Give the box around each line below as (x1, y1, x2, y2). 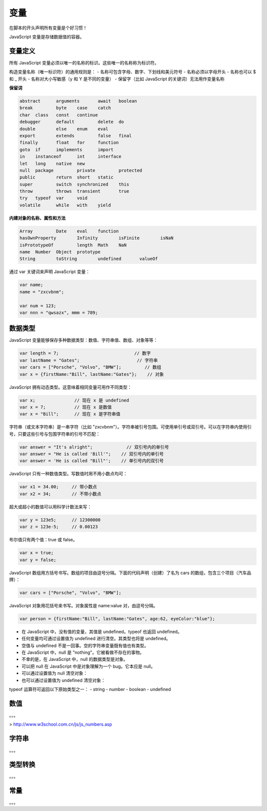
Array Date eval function (19, 228, 119, 234)
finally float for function (19, 140, 119, 146)
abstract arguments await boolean (19, 98, 137, 104)
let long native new (19, 161, 85, 166)
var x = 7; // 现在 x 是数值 (19, 404, 112, 410)
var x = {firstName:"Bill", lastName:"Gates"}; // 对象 (19, 371, 164, 377)
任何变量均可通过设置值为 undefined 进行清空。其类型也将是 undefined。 (21, 636, 171, 641)
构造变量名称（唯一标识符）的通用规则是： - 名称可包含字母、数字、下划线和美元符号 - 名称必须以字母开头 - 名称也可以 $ (9, 69, 256, 75)
